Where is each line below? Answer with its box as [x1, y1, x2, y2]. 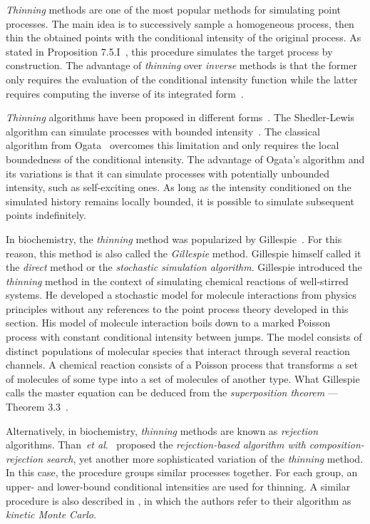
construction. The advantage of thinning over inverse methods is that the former [6, 58, 357, 73]
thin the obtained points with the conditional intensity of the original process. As [6, 30, 361, 45]
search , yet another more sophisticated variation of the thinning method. [46, 451, 364, 466]
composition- [309, 437, 364, 452]
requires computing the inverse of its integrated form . [6, 86, 244, 101]
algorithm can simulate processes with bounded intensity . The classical [6, 123, 320, 138]
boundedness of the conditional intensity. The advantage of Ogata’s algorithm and [6, 151, 365, 166]
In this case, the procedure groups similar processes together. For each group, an [6, 465, 358, 480]
